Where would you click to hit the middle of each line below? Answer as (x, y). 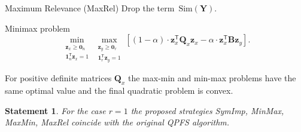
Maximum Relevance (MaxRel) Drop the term (90, 8)
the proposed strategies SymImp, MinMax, (207, 110)
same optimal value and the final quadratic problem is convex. (119, 90)
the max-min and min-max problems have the (212, 78)
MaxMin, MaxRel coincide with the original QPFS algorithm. (117, 122)
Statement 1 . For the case (55, 110)
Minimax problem (37, 28)
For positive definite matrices (58, 78)
